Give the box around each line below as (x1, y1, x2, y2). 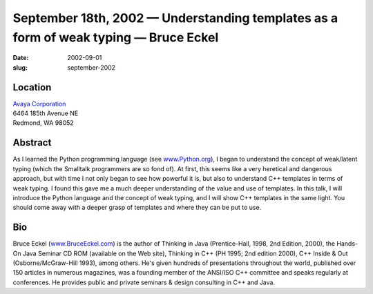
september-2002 (67, 63, 116, 72)
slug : (12, 63, 28, 72)
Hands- (336, 239, 358, 248)
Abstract (12, 137, 52, 148)
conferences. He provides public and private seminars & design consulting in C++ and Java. (12, 278, 276, 286)
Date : (12, 54, 29, 62)
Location (12, 81, 52, 93)
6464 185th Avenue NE (12, 109, 79, 117)
